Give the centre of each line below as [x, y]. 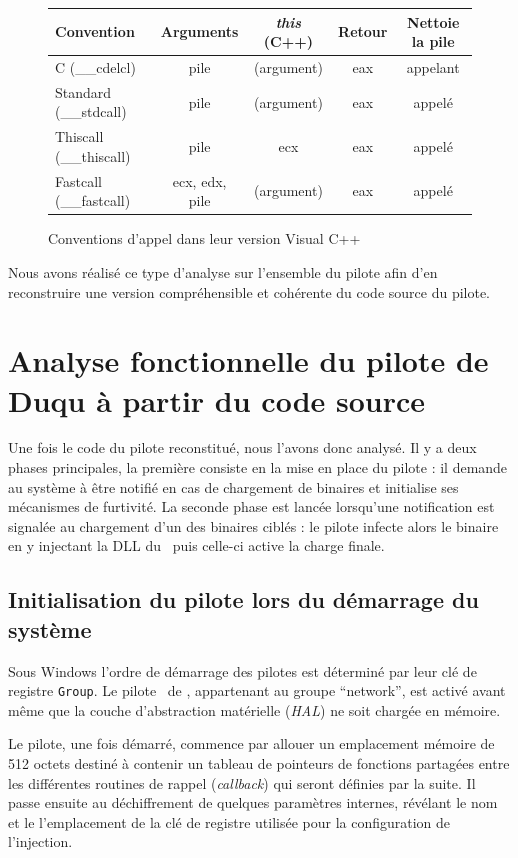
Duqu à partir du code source [217, 399]
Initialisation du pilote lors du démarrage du [243, 599]
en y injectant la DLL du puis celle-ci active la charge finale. [196, 545]
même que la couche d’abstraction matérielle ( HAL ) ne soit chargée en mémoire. [254, 709]
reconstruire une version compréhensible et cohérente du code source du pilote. [249, 291]
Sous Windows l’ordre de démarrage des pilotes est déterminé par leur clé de [242, 670]
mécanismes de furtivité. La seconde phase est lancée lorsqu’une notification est [251, 506]
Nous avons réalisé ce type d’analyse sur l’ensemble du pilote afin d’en [223, 271]
